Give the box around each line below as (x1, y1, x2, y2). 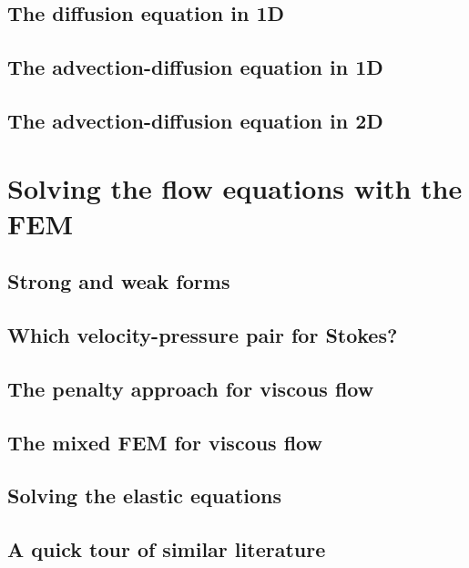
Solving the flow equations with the (7, 169, 463, 206)
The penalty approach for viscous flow (7, 374, 374, 402)
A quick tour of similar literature (7, 535, 326, 563)
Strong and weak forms (7, 267, 230, 295)
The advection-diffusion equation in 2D (7, 106, 383, 134)
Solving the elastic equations (7, 481, 282, 510)
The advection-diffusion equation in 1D (7, 53, 383, 81)
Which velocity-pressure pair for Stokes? (7, 321, 398, 349)
